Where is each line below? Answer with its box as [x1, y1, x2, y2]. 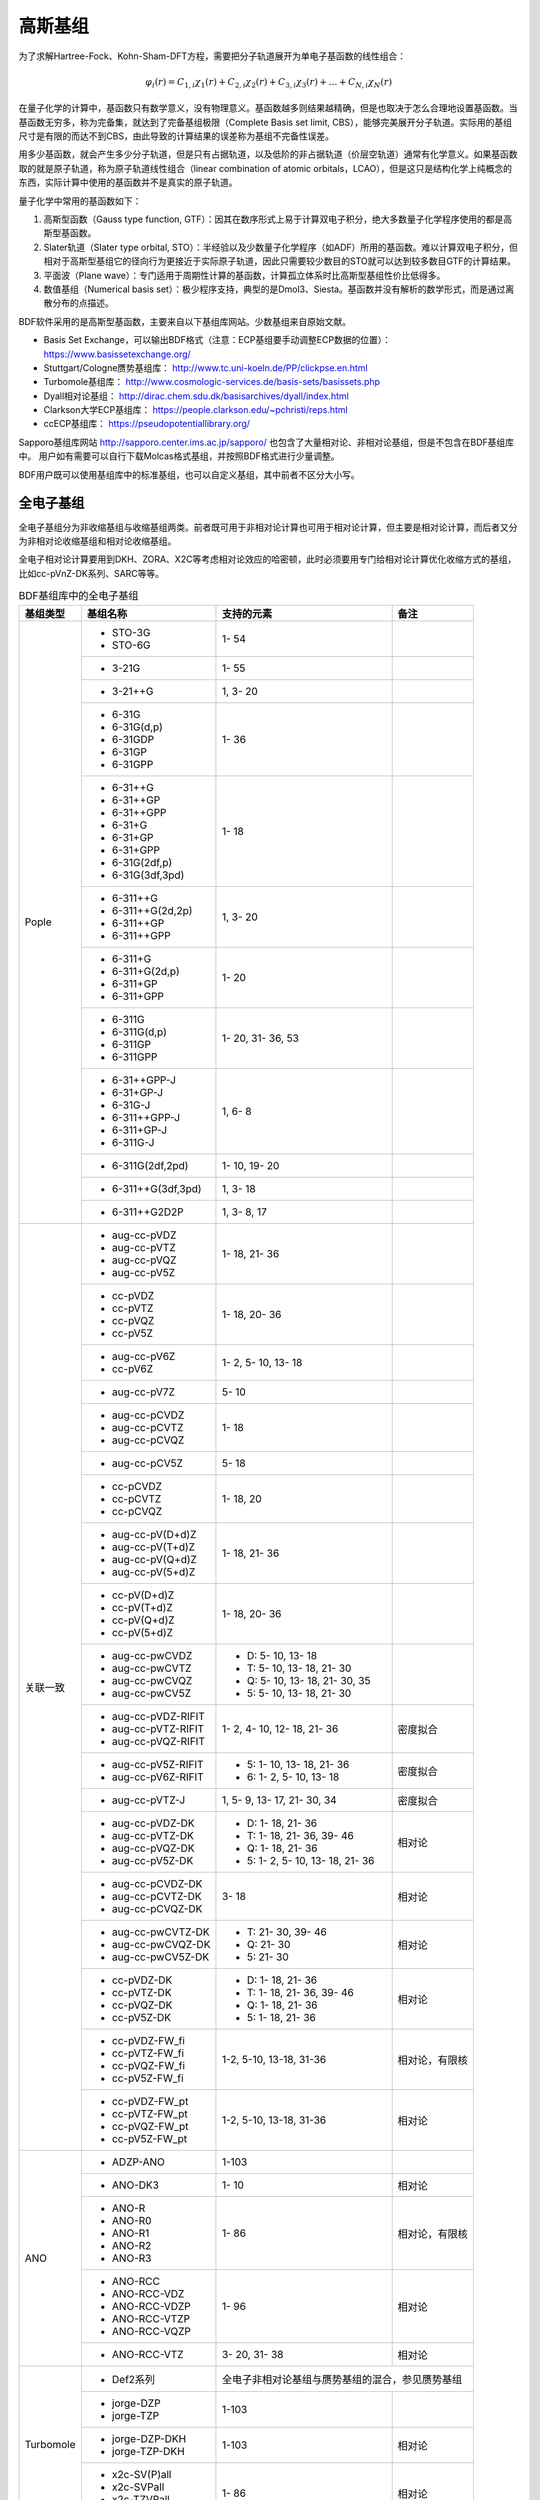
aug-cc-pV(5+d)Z [111, 1565, 196, 1579]
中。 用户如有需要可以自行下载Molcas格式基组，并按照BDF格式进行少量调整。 [18, 450, 340, 462]
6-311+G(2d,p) [111, 964, 180, 978]
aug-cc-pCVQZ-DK [111, 1901, 203, 1915]
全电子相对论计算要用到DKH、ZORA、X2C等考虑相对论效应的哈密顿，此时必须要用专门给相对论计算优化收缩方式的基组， [18, 553, 517, 565]
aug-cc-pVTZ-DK [111, 1828, 194, 1842]
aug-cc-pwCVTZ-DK [111, 1925, 210, 1939]
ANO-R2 [111, 2238, 152, 2252]
